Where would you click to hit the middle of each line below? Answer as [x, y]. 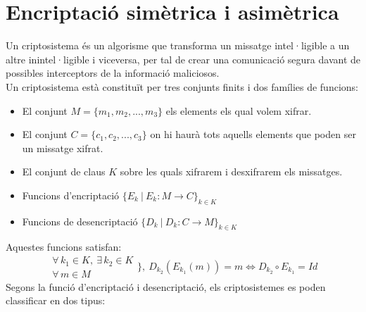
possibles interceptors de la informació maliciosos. [113, 73]
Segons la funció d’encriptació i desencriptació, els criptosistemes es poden [166, 286]
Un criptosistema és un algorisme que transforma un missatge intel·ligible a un [178, 45]
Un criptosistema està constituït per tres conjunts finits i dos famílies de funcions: [182, 86]
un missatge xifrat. [63, 148]
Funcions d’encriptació [71, 195]
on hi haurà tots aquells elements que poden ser [253, 134]
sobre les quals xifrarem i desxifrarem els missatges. [231, 171]
